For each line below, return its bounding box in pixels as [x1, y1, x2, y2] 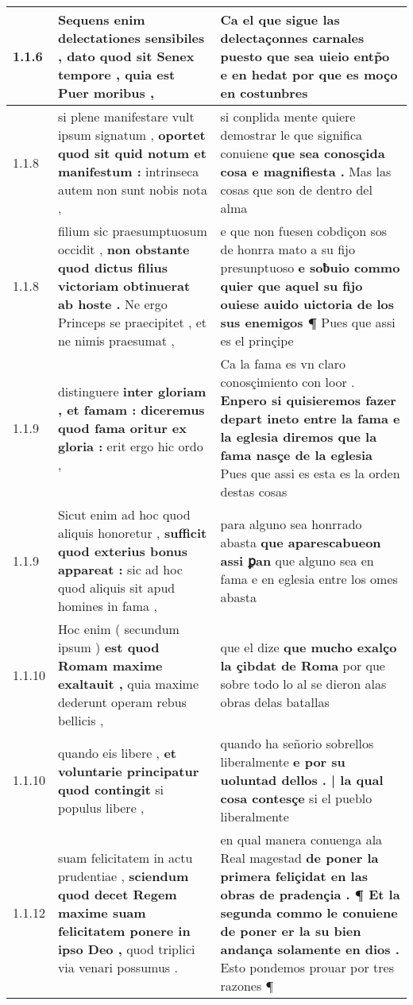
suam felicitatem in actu [57, 848, 193, 867]
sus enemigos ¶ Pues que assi [220, 313, 396, 331]
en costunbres [220, 83, 308, 102]
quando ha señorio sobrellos [220, 734, 374, 752]
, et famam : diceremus [57, 400, 205, 419]
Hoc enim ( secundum [57, 620, 179, 638]
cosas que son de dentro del [220, 180, 372, 199]
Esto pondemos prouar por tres [220, 958, 394, 976]
